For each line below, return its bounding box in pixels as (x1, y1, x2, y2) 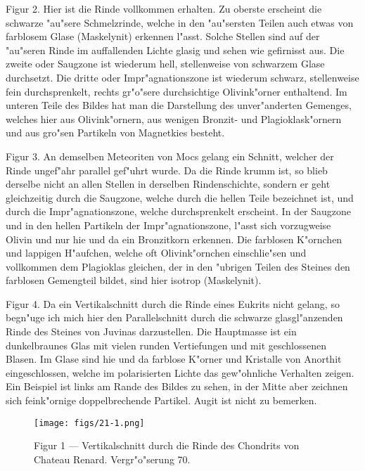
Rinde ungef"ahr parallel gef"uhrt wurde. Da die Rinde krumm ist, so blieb (6, 162, 328, 177)
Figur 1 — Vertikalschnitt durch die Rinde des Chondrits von (34, 438, 300, 453)
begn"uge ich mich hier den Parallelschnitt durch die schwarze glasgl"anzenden (6, 310, 343, 325)
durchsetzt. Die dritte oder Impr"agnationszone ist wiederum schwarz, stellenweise (6, 70, 359, 84)
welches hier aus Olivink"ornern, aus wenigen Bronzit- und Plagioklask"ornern (6, 111, 342, 126)
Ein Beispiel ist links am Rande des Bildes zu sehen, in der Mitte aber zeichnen (6, 379, 348, 394)
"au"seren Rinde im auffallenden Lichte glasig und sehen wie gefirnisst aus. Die (6, 42, 345, 57)
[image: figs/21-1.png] (34, 418, 145, 428)
